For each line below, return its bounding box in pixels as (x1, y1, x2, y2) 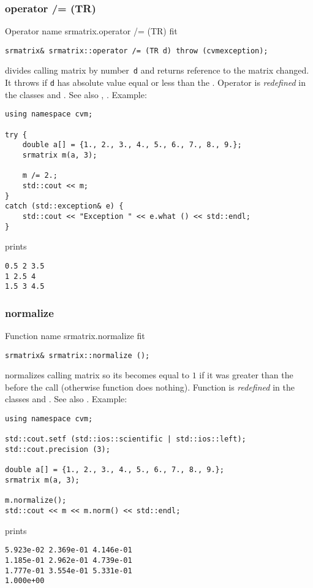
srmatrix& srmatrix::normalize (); (5, 351, 150, 360)
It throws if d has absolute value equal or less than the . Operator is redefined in (5, 76, 306, 89)
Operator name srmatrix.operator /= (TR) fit (5, 25, 178, 37)
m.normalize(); (5, 496, 67, 505)
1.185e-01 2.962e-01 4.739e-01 (5, 556, 132, 565)
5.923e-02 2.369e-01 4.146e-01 (5, 546, 132, 555)
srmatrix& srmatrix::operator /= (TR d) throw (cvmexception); (5, 46, 268, 55)
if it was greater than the (199, 368, 293, 381)
